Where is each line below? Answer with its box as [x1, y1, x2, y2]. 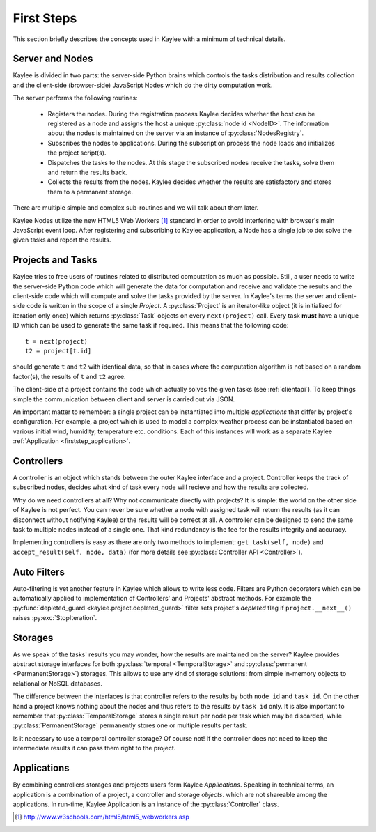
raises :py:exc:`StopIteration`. [13, 613, 97, 622]
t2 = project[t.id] [25, 347, 92, 355]
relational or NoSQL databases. [13, 679, 102, 688]
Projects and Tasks [13, 254, 97, 266]
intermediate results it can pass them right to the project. [13, 744, 176, 753]
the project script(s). [47, 148, 107, 157]
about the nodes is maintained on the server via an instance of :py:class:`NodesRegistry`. [47, 129, 304, 137]
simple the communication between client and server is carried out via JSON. [13, 394, 235, 403]
